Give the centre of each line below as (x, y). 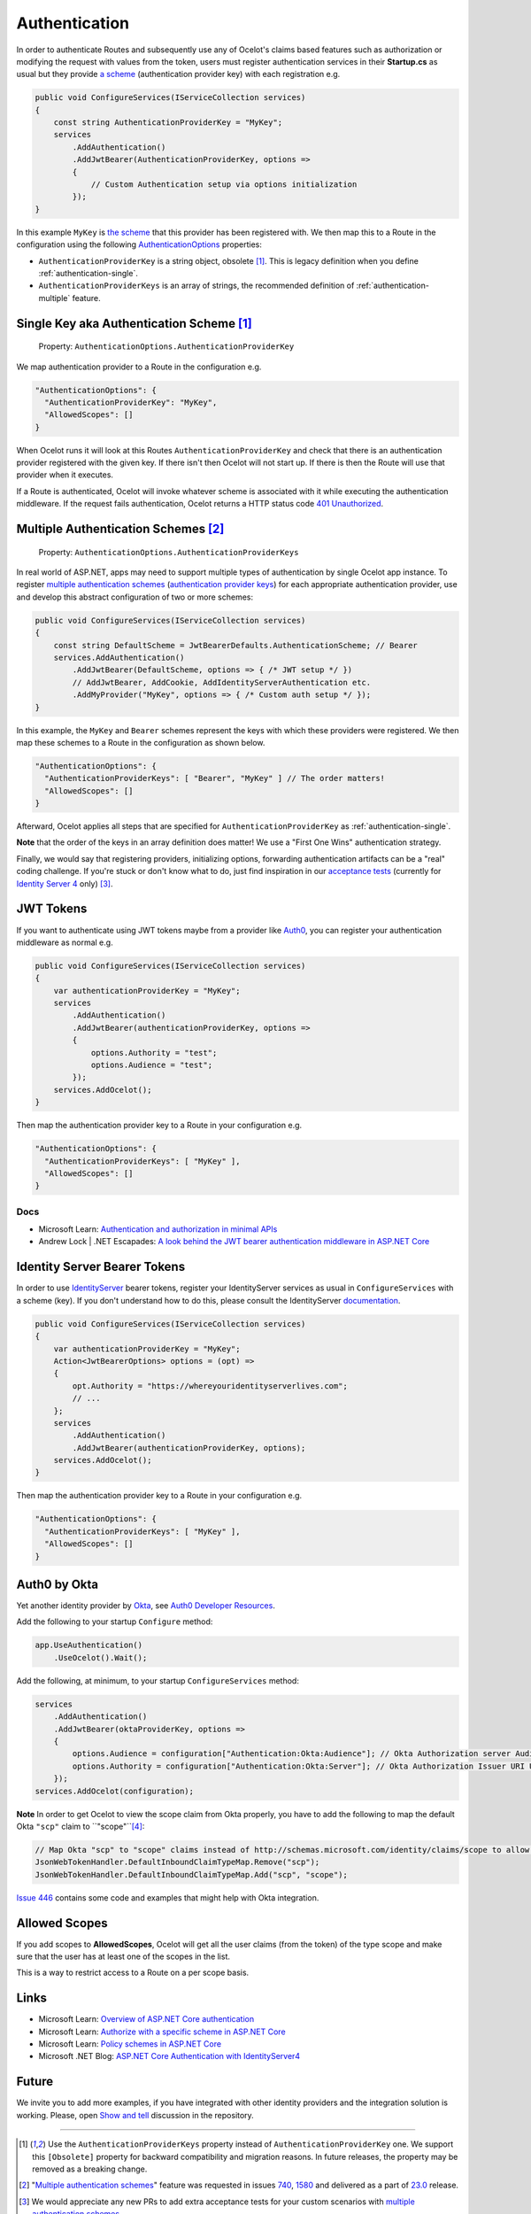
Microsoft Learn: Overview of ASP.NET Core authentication (146, 2019)
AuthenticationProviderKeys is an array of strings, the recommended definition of (196, 286)
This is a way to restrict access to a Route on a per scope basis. (133, 1973)
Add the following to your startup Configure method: (115, 1622)
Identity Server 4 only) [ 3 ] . (65, 883)
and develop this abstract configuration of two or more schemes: (135, 597)
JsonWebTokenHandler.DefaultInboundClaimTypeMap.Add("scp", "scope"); (192, 1874)
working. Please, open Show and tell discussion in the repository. (135, 2115)
